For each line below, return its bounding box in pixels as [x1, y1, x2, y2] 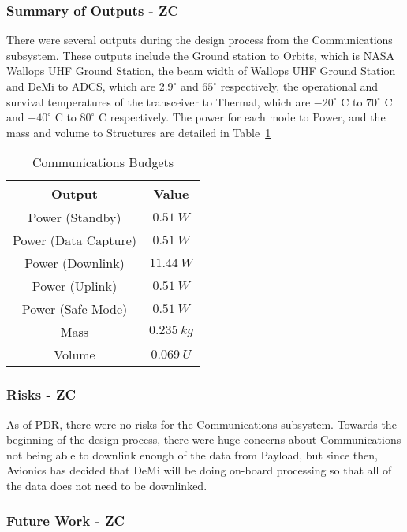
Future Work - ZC [6, 511, 125, 530]
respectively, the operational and [220, 78, 379, 94]
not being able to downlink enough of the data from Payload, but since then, [6, 446, 378, 463]
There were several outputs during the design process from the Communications [6, 32, 393, 48]
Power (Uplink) [32, 277, 118, 296]
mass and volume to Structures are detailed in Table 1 [6, 124, 271, 140]
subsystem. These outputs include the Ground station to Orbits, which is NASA [6, 47, 394, 63]
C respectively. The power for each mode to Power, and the [99, 109, 386, 125]
